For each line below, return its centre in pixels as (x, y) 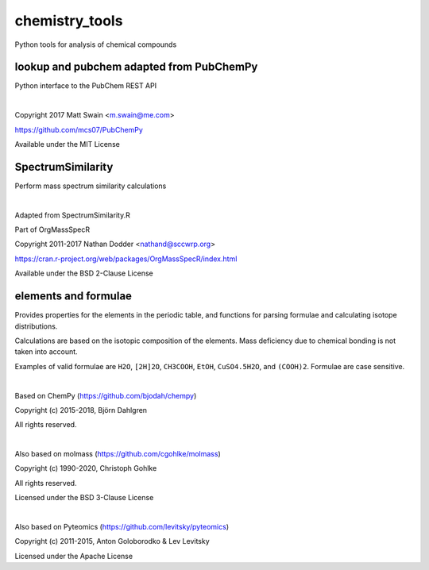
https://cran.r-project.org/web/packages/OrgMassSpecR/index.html (126, 259)
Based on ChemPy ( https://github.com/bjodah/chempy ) (106, 395)
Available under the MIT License (68, 144)
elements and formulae (73, 297)
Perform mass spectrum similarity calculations (91, 186)
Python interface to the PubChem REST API (86, 86)
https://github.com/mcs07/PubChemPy (79, 129)
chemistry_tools (69, 21)
